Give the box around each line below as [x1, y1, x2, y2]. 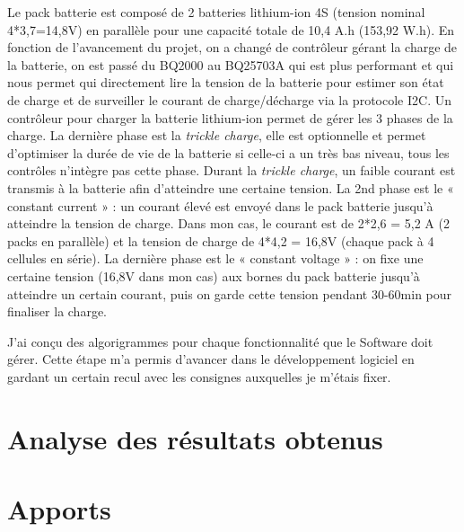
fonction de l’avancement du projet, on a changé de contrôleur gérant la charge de [7, 38, 458, 57]
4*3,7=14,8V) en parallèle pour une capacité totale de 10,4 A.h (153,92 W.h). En [7, 20, 455, 39]
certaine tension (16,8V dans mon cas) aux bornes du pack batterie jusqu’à [7, 266, 420, 285]
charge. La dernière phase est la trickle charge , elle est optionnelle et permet [7, 126, 426, 145]
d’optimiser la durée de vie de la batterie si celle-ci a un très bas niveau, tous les [7, 143, 450, 162]
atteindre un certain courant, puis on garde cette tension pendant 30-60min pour [7, 284, 452, 303]
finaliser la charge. [7, 302, 107, 321]
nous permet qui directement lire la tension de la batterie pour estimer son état [7, 73, 444, 92]
